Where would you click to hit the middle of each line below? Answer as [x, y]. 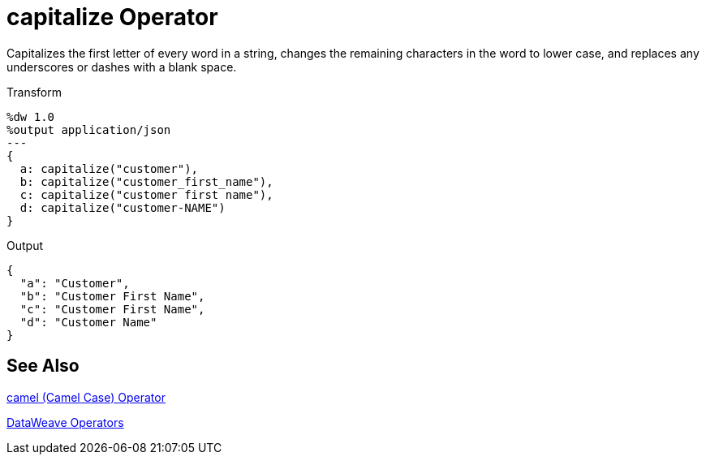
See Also [43, 366]
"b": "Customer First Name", [112, 296]
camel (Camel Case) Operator [86, 397]
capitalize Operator [112, 17]
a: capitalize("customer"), [109, 168]
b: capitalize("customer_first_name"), [146, 181]
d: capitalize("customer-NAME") [123, 207]
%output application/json [89, 129]
